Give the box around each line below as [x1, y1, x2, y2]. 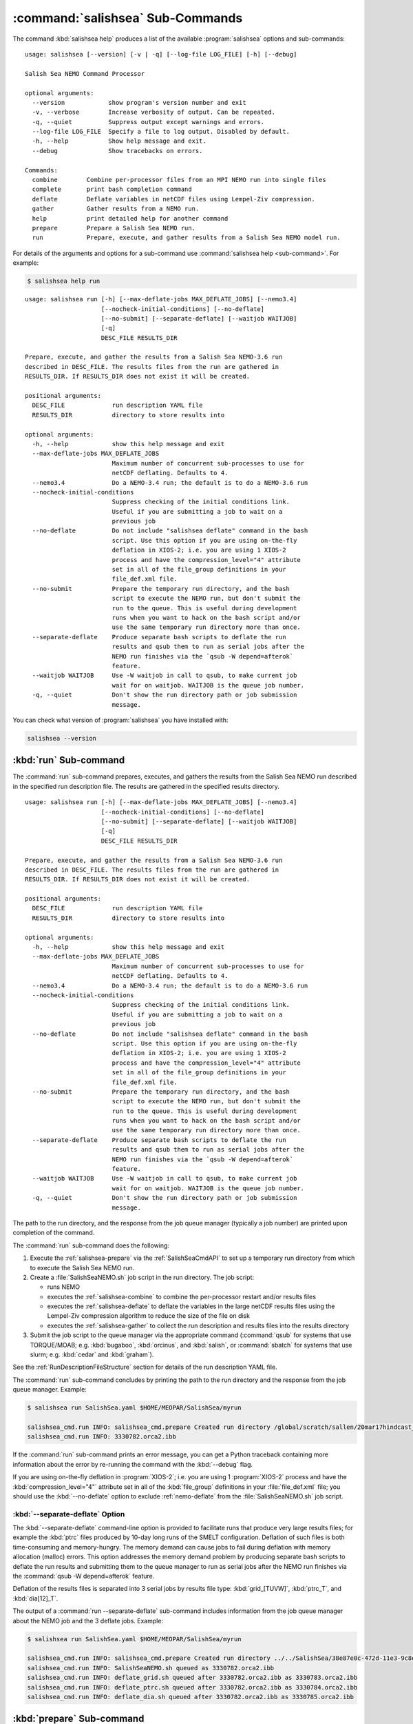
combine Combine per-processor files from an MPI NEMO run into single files [32, 176, 326, 184]
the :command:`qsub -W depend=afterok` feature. [12, 1572, 155, 1581]
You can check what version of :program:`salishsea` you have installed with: [12, 716, 229, 724]
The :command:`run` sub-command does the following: [12, 1241, 170, 1250]
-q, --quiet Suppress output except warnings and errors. [32, 118, 265, 126]
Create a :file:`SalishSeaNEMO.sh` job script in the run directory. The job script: [30, 1273, 255, 1281]
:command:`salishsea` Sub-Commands [12, 10, 243, 26]
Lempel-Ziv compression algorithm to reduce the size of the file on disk [47, 1312, 251, 1320]
